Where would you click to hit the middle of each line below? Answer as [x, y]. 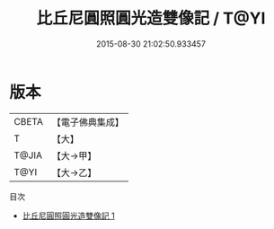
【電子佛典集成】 [88, 122]
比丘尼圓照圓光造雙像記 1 [68, 216]
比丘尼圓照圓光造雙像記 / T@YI [151, 18]
